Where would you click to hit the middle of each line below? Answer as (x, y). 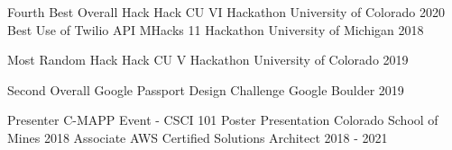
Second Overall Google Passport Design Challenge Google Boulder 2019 (206, 89)
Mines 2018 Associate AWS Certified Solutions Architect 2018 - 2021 (198, 137)
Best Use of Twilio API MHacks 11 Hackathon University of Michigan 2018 (216, 29)
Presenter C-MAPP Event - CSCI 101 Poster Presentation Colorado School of (223, 120)
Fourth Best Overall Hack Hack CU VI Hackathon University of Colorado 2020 (226, 12)
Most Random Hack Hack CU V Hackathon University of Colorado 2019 (208, 60)
